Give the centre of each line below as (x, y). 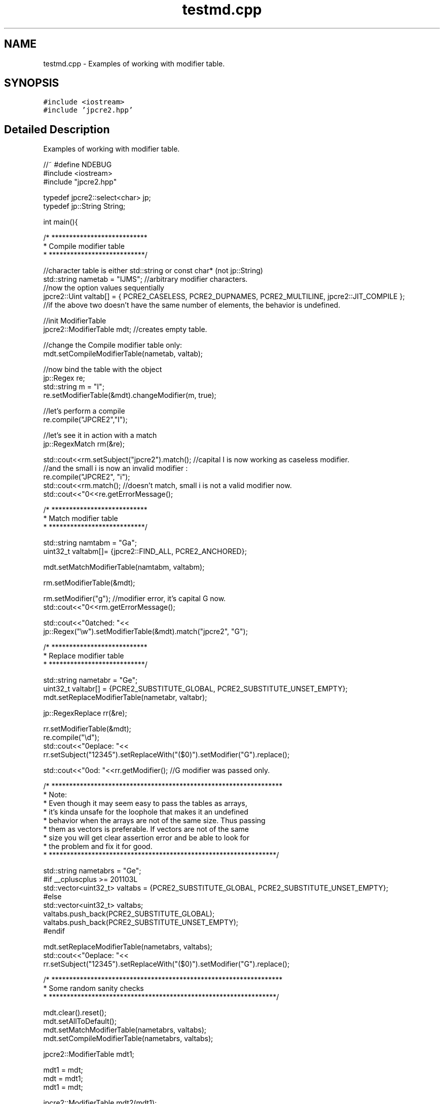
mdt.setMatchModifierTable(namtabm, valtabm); (124, 567)
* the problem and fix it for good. (98, 847)
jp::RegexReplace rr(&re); (85, 713)
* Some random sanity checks (94, 988)
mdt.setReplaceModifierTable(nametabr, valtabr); (125, 697)
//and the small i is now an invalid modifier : (116, 468)
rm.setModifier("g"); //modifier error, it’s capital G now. (135, 599)
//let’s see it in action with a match (100, 435)
